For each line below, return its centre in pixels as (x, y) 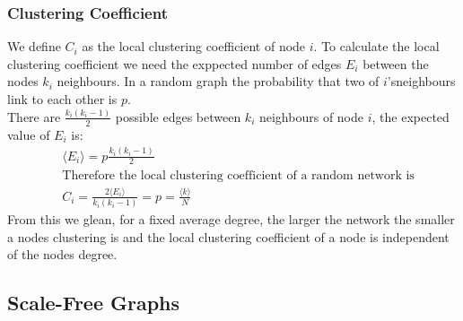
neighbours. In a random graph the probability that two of (218, 81)
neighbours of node (311, 116)
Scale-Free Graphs (94, 303)
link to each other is (62, 99)
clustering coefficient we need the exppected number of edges (175, 63)
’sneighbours (421, 81)
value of (29, 134)
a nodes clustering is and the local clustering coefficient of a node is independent (228, 236)
